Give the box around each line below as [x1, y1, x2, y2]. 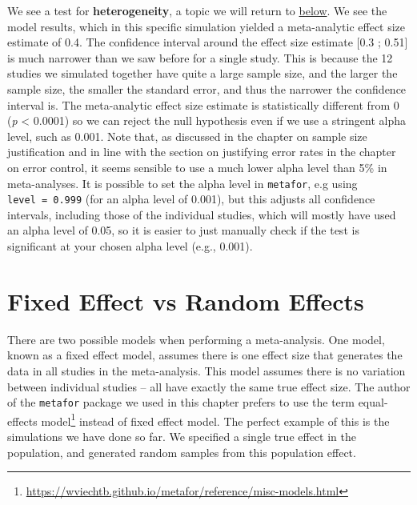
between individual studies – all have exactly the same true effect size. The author [7, 378, 411, 395]
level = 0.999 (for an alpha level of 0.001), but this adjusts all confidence [7, 190, 375, 207]
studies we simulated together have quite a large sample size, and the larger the [7, 65, 398, 82]
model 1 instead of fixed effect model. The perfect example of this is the [41, 410, 390, 429]
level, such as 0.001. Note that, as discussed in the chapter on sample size [7, 127, 367, 144]
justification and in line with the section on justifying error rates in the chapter [7, 143, 396, 160]
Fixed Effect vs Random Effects [7, 284, 364, 317]
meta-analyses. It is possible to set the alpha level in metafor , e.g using [7, 174, 358, 191]
